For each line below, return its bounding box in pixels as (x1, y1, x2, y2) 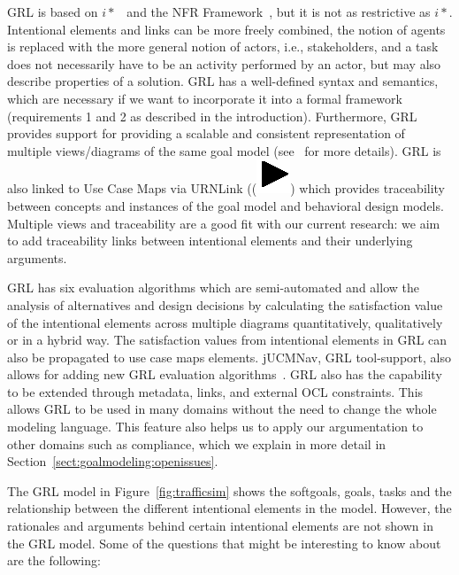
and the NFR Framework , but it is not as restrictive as (126, 3, 431, 20)
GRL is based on (7, 3, 98, 20)
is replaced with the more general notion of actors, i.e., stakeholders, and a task (7, 37, 439, 56)
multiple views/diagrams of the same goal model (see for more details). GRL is (7, 141, 441, 159)
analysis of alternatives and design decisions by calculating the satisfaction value (7, 295, 443, 314)
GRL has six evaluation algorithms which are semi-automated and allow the (7, 278, 419, 297)
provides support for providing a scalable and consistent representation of (7, 124, 405, 143)
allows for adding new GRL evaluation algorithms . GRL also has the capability (7, 365, 442, 384)
